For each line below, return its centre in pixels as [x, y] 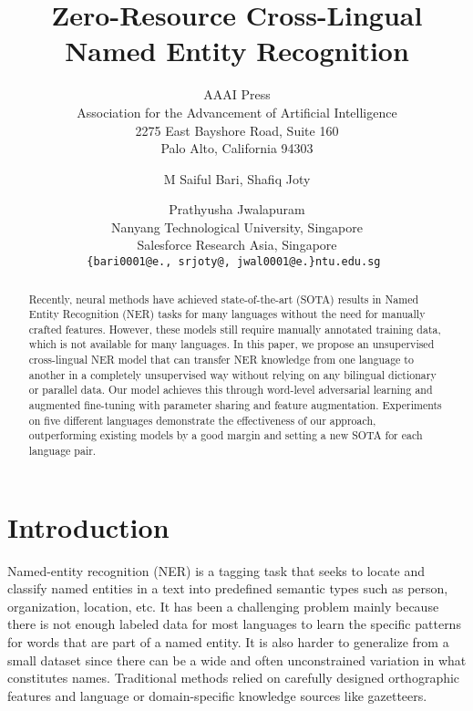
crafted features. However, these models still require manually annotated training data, [235, 329]
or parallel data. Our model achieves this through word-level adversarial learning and [231, 390]
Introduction [88, 526]
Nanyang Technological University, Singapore [237, 227]
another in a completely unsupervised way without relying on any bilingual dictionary [232, 374]
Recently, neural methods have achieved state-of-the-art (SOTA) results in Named [224, 299]
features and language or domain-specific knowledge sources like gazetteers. [217, 695]
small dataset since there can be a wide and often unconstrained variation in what [237, 659]
